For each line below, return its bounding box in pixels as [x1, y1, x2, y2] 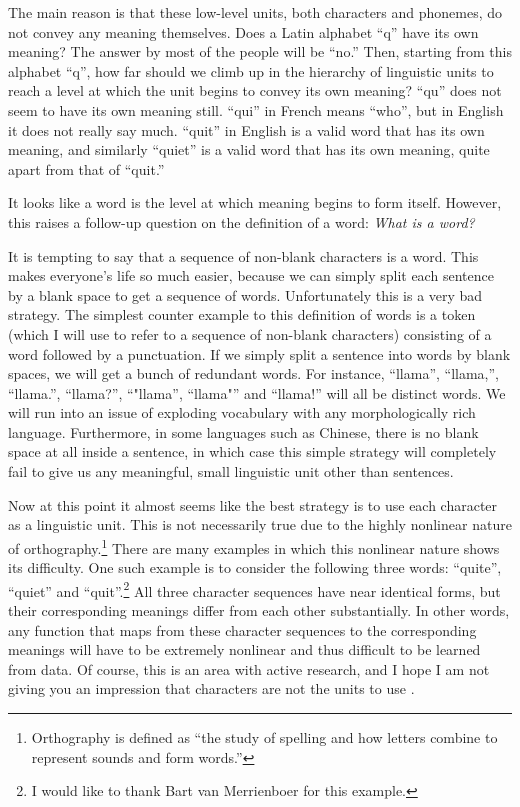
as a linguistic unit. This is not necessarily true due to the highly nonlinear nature [8, 514, 512, 535]
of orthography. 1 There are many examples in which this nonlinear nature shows [8, 534, 500, 558]
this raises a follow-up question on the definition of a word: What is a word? [8, 211, 475, 232]
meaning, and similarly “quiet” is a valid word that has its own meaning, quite [8, 139, 490, 160]
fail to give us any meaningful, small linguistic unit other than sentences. [8, 461, 454, 482]
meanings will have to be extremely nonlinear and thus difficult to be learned [8, 639, 481, 660]
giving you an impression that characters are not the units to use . [8, 678, 415, 699]
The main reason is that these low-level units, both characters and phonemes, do [8, 2, 503, 22]
